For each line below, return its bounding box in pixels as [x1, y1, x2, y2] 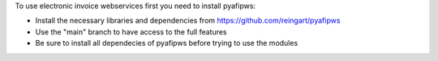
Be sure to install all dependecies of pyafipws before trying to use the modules [35, 39, 298, 48]
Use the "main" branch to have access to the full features [35, 26, 227, 36]
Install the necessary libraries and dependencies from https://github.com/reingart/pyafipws [35, 16, 341, 26]
